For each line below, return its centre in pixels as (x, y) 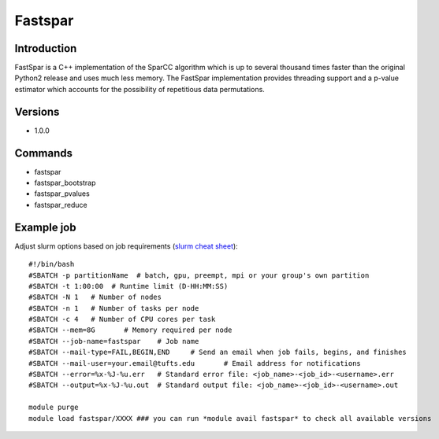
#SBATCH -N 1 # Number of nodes (95, 297)
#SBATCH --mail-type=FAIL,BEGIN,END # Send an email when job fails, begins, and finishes (218, 352)
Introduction (46, 48)
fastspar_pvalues (62, 194)
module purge (54, 408)
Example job (45, 227)
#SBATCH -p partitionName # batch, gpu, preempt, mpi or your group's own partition (199, 275)
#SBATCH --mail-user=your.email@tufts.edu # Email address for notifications (195, 363)
